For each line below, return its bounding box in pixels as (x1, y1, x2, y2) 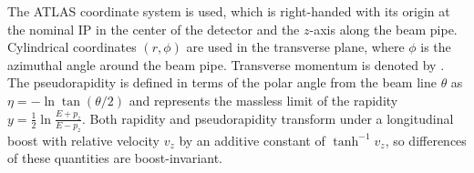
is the (420, 37, 451, 56)
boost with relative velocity (7, 130, 160, 149)
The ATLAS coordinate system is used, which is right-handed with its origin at (7, 2, 450, 20)
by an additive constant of (179, 130, 325, 149)
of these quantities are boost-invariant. (7, 148, 222, 168)
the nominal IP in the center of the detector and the (7, 19, 300, 38)
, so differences (385, 130, 467, 149)
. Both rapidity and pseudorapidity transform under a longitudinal (81, 108, 454, 127)
